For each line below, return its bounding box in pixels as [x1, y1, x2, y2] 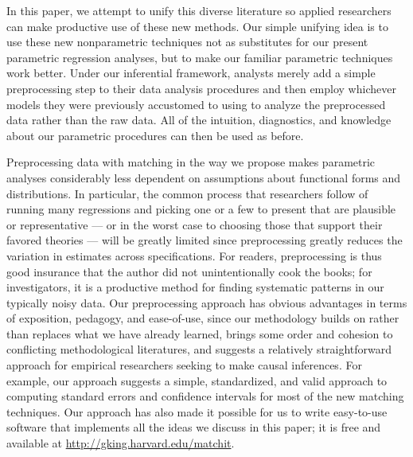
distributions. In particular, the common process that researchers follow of [6, 185, 368, 201]
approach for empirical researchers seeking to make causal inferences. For [6, 357, 362, 373]
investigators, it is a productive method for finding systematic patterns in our [6, 279, 384, 295]
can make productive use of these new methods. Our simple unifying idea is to [6, 18, 388, 34]
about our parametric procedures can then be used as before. [6, 127, 304, 143]
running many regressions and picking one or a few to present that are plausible [6, 201, 396, 217]
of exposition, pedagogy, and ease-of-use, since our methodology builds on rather [6, 310, 399, 326]
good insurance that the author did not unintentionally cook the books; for [6, 263, 372, 279]
